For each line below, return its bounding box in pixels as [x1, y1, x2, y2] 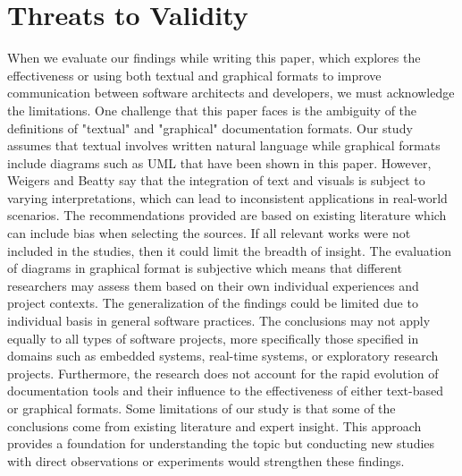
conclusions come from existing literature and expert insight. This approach [7, 416, 422, 435]
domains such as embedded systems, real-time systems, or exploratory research [7, 346, 439, 365]
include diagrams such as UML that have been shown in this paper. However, [7, 153, 432, 172]
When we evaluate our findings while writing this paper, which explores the [7, 48, 421, 67]
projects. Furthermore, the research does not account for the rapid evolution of [7, 363, 439, 382]
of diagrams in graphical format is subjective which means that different [7, 259, 402, 277]
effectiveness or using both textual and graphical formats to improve [7, 65, 382, 84]
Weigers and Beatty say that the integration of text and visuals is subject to [7, 171, 425, 190]
